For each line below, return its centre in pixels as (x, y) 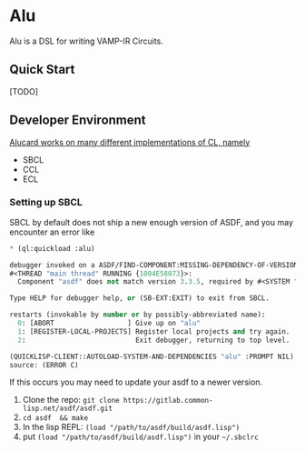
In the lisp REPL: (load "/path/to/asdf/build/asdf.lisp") (131, 427)
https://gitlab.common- (168, 401)
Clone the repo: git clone (71, 400)
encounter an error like (52, 232)
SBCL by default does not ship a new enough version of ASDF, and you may (151, 222)
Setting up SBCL (46, 203)
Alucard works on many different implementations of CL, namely (130, 142)
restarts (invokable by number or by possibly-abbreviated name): (138, 315)
